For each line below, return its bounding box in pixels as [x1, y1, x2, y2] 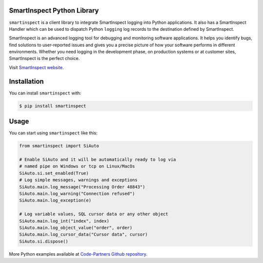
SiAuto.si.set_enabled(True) [19, 170, 89, 176]
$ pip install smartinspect [19, 103, 86, 109]
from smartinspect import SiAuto [19, 143, 99, 149]
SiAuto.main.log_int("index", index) [19, 218, 110, 224]
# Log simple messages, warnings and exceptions [19, 177, 138, 183]
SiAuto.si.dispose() [19, 239, 68, 244]
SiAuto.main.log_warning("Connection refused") [19, 190, 135, 196]
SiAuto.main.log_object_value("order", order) [19, 225, 132, 230]
